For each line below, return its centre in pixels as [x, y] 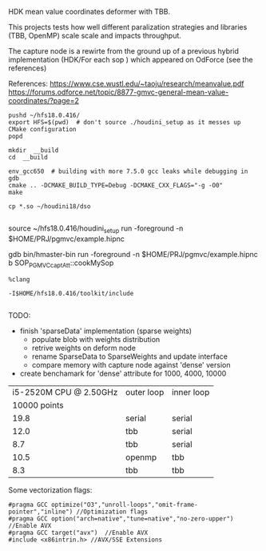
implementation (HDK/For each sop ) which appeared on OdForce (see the [131, 60]
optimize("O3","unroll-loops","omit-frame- [124, 505]
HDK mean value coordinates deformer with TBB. [89, 12]
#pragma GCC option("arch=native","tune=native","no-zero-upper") [121, 519]
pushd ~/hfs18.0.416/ [44, 115]
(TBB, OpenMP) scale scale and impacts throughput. [95, 36]
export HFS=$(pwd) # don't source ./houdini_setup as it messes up [125, 123]
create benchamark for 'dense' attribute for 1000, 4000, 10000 [123, 373]
